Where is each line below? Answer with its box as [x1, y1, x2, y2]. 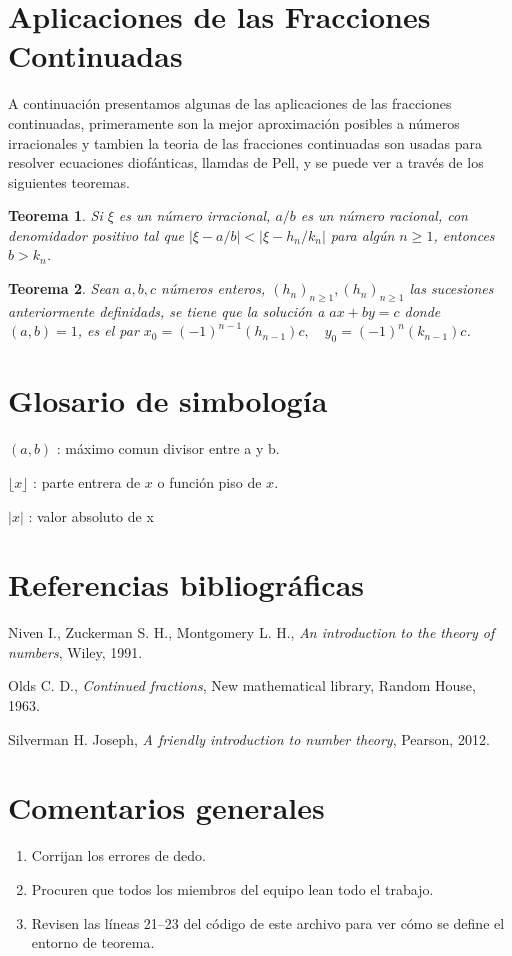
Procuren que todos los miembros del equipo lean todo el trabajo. [31, 878, 434, 899]
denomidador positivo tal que [8, 224, 184, 245]
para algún [330, 224, 395, 245]
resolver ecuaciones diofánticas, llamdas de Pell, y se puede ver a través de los [8, 152, 484, 173]
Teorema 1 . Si [8, 205, 103, 226]
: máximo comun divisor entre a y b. [56, 438, 280, 459]
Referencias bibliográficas [8, 564, 365, 605]
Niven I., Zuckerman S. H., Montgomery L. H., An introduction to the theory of [8, 622, 495, 643]
